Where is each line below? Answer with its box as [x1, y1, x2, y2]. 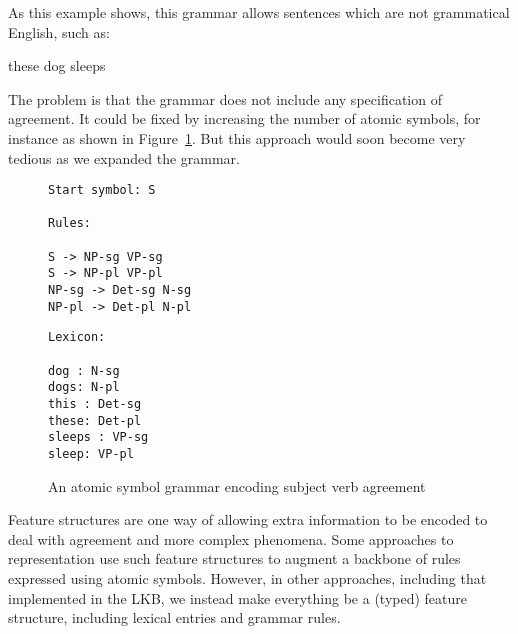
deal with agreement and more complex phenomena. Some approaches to [8, 528, 454, 549]
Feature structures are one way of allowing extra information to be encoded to [8, 509, 488, 530]
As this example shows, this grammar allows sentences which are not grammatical [8, 2, 510, 22]
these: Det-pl [48, 413, 142, 428]
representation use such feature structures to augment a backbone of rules [8, 548, 461, 569]
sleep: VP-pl [48, 447, 134, 461]
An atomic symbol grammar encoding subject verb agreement [48, 475, 426, 496]
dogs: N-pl [48, 380, 120, 395]
